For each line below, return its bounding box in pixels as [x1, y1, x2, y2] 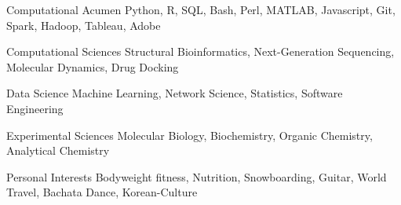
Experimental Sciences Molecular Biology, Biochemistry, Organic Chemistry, [6, 126, 373, 143]
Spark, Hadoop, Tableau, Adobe [6, 16, 161, 33]
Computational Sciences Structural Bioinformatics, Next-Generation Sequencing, [6, 43, 395, 60]
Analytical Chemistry [6, 142, 110, 159]
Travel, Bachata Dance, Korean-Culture [6, 184, 198, 200]
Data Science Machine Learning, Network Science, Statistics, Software [6, 85, 343, 101]
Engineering [6, 100, 64, 116]
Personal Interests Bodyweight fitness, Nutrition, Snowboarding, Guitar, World [6, 168, 387, 185]
